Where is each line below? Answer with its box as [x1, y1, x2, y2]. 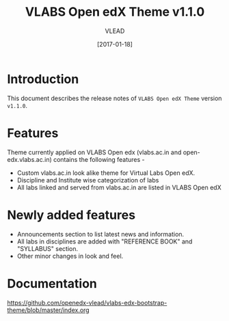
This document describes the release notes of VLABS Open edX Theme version [7, 94, 222, 102]
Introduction [7, 71, 79, 86]
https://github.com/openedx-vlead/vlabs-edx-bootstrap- [7, 298, 167, 307]
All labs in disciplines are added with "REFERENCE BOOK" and [16, 237, 193, 246]
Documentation [7, 276, 98, 292]
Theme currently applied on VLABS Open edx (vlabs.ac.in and [7, 148, 182, 156]
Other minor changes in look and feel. [16, 252, 124, 260]
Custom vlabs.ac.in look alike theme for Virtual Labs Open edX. [16, 169, 196, 177]
